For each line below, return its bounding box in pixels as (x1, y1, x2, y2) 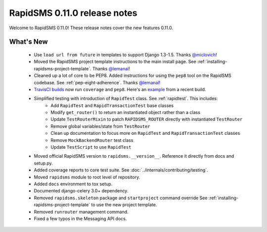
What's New (9, 38, 48, 46)
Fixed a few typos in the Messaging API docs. (34, 216, 127, 222)
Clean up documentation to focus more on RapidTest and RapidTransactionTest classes (50, 130, 240, 136)
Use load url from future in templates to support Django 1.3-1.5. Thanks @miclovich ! (34, 52, 217, 58)
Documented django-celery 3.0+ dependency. (34, 188, 129, 194)
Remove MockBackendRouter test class (50, 137, 133, 143)
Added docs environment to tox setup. (34, 181, 113, 187)
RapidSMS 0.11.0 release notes (9, 7, 137, 18)
